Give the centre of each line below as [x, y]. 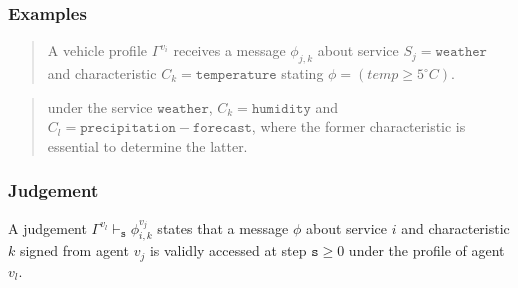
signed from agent [74, 250]
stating [302, 73]
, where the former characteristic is [358, 126]
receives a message [229, 50]
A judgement [47, 227]
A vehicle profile [97, 50]
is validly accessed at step [228, 250]
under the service [100, 106]
